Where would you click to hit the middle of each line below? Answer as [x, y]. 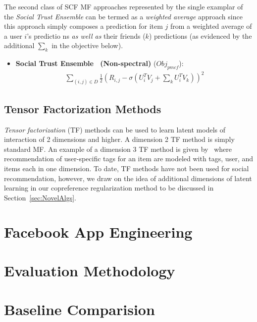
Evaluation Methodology [90, 270]
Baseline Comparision [79, 309]
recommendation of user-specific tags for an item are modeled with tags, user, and [128, 159]
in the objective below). [87, 45]
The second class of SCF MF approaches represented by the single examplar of [124, 6]
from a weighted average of [211, 26]
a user [13, 35]
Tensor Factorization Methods [83, 108]
